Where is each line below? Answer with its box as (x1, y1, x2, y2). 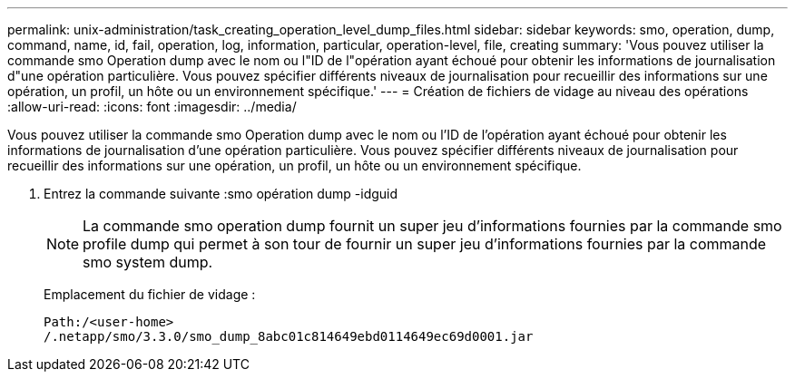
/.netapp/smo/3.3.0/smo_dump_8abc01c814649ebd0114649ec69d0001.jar (44, 329, 534, 344)
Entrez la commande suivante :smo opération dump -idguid (44, 186, 398, 201)
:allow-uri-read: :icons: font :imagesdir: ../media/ (7, 99, 297, 114)
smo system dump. (83, 253, 213, 271)
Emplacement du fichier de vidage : (44, 287, 256, 302)
